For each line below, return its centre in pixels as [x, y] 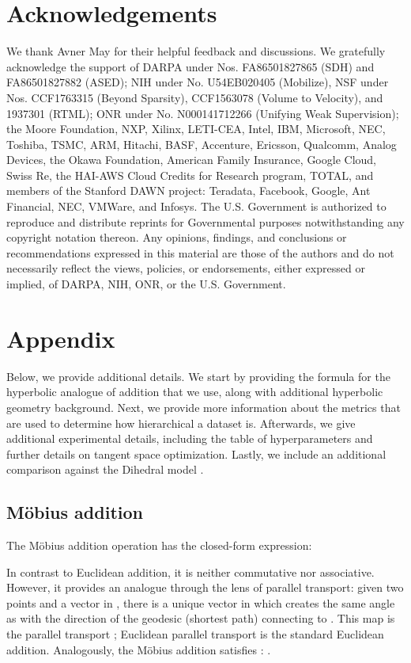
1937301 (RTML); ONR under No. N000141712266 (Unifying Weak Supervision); [203, 113]
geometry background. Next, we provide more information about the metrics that [204, 407]
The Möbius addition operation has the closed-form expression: [159, 545]
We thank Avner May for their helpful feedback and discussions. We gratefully [196, 51]
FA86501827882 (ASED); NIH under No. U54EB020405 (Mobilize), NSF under [198, 82]
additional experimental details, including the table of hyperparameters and [190, 438]
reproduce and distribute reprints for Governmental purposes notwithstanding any [205, 221]
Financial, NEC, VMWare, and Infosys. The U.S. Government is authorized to [196, 206]
